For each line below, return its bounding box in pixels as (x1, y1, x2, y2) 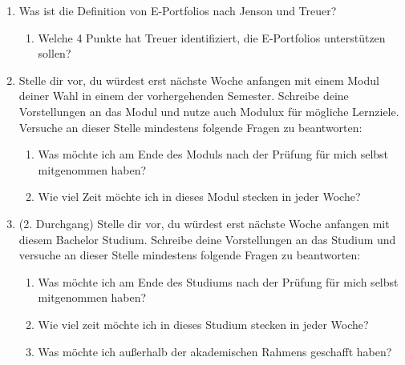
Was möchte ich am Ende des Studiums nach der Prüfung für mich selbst (38, 273, 399, 290)
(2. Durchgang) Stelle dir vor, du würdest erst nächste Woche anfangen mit (18, 215, 390, 231)
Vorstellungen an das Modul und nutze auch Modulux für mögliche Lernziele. (18, 102, 399, 119)
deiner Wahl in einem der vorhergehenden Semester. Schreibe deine (18, 87, 349, 104)
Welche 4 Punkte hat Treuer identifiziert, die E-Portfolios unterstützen (38, 29, 386, 46)
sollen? (38, 45, 71, 62)
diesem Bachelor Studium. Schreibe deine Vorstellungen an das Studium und (18, 231, 396, 247)
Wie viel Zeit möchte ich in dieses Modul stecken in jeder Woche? (38, 188, 361, 205)
